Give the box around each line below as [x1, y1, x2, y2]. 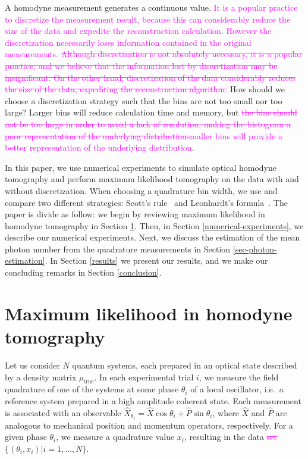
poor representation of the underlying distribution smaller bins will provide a [5, 129, 282, 142]
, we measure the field [199, 370, 279, 383]
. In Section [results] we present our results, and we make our [45, 254, 268, 267]
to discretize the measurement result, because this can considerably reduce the [5, 13, 291, 25]
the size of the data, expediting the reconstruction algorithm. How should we [5, 83, 285, 95]
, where [212, 406, 239, 419]
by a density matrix [5, 370, 77, 383]
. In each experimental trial [94, 370, 194, 383]
